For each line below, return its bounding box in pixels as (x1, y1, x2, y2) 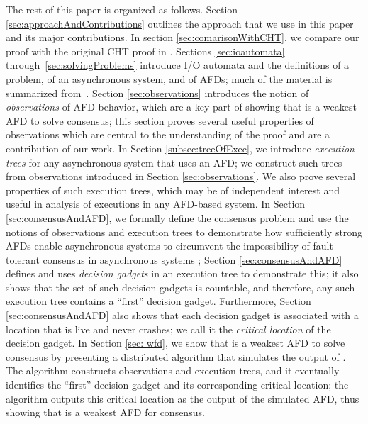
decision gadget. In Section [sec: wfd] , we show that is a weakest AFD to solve (6, 335, 345, 350)
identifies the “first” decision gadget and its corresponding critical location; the (6, 377, 349, 392)
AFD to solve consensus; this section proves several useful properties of (6, 113, 314, 128)
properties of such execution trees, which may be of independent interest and (6, 182, 340, 197)
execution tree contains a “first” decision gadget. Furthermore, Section (6, 294, 311, 308)
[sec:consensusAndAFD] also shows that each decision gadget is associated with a (6, 308, 359, 323)
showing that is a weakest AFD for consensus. (6, 405, 205, 420)
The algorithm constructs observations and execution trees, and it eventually (6, 363, 340, 378)
